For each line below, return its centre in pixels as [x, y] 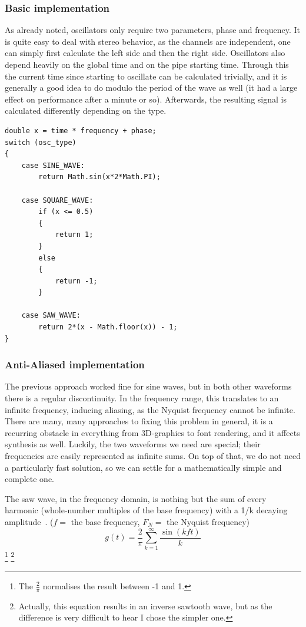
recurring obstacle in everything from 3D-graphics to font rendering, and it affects [152, 432]
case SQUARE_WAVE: [57, 200]
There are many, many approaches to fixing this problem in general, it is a [139, 421]
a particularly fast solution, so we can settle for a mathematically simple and [143, 467]
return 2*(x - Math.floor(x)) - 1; [108, 327]
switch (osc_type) [41, 142]
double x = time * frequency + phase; [81, 131]
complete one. [29, 479]
